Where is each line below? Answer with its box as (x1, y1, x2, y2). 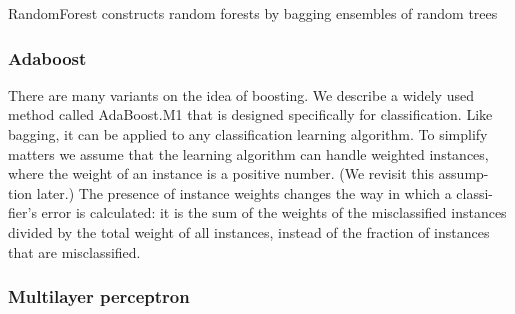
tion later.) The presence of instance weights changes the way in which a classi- (8, 182, 494, 203)
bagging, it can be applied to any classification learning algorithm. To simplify (8, 124, 488, 144)
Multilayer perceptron (8, 284, 190, 309)
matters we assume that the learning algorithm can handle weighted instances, (8, 143, 489, 164)
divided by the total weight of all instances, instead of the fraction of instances (8, 221, 490, 242)
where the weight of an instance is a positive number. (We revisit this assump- (8, 163, 489, 184)
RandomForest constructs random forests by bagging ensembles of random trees (8, 3, 498, 23)
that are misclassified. (8, 241, 141, 262)
